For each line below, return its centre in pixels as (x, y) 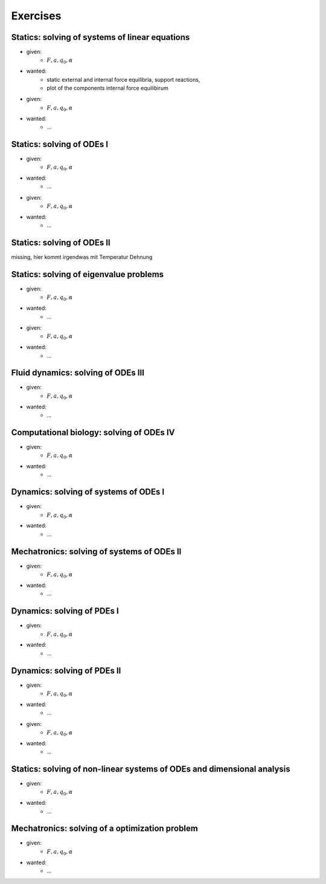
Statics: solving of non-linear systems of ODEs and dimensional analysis (151, 769)
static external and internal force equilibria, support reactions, (123, 79)
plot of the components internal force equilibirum (107, 88)
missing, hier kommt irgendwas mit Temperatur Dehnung (82, 257)
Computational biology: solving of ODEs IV (93, 432)
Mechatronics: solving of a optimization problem (105, 829)
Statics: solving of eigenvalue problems (88, 274)
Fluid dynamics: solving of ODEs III (78, 373)
